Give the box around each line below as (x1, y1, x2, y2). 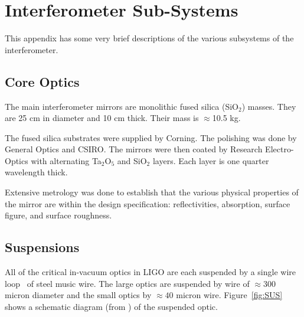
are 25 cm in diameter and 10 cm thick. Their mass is (5, 112, 199, 124)
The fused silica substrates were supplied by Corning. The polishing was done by (5, 131, 297, 143)
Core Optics (5, 72, 80, 90)
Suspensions (5, 238, 80, 256)
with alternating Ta (31, 154, 102, 166)
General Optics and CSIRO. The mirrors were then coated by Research (5, 143, 263, 155)
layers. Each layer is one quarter (152, 154, 269, 166)
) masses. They (241, 100, 296, 112)
